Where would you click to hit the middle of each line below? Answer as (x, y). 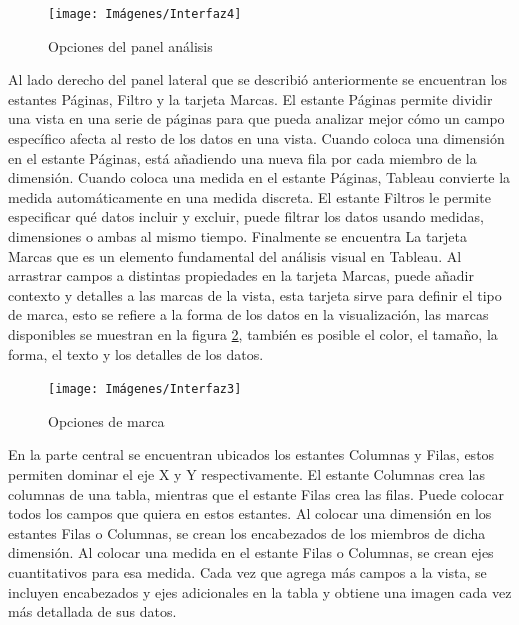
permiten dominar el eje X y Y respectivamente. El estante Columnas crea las (246, 474)
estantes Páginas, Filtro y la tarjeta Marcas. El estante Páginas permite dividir (250, 98)
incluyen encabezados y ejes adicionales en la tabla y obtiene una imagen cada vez (260, 591)
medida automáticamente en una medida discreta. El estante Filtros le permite (249, 196)
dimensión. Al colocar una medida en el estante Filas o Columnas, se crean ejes (251, 552)
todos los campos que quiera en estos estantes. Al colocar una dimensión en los (250, 513)
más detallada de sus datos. (92, 611)
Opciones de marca (106, 420)
